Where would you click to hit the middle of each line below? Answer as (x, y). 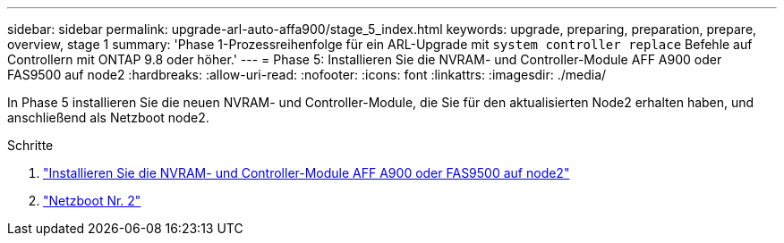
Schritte (30, 145)
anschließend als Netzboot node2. (108, 117)
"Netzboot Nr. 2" (92, 201)
